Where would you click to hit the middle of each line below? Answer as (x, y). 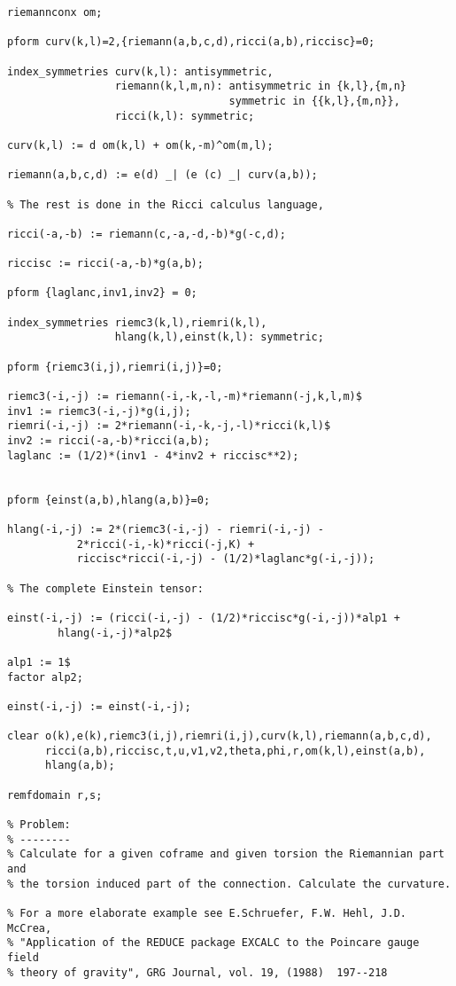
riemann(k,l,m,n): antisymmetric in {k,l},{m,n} (261, 86)
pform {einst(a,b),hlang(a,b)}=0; (109, 500)
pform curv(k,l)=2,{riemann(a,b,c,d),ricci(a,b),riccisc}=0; (191, 42)
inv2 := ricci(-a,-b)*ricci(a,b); (109, 441)
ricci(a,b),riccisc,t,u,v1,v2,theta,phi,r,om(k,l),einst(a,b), (235, 751)
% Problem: (39, 825)
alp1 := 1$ (39, 662)
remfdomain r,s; (55, 795)
